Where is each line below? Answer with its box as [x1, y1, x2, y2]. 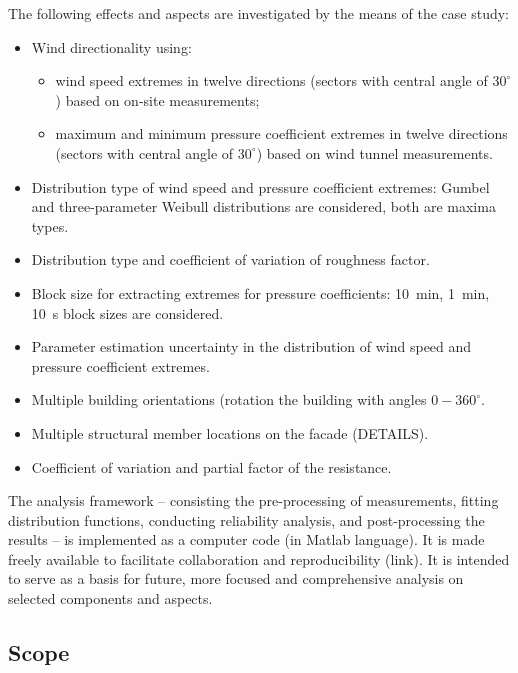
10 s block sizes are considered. [31, 302, 224, 323]
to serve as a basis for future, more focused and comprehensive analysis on [8, 568, 464, 589]
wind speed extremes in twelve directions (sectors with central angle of [55, 70, 488, 91]
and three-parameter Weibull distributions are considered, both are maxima [31, 196, 496, 217]
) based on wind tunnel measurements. [256, 142, 493, 163]
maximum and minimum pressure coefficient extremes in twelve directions [55, 123, 508, 144]
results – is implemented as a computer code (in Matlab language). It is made [8, 529, 485, 550]
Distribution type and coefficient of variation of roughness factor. [31, 249, 430, 270]
